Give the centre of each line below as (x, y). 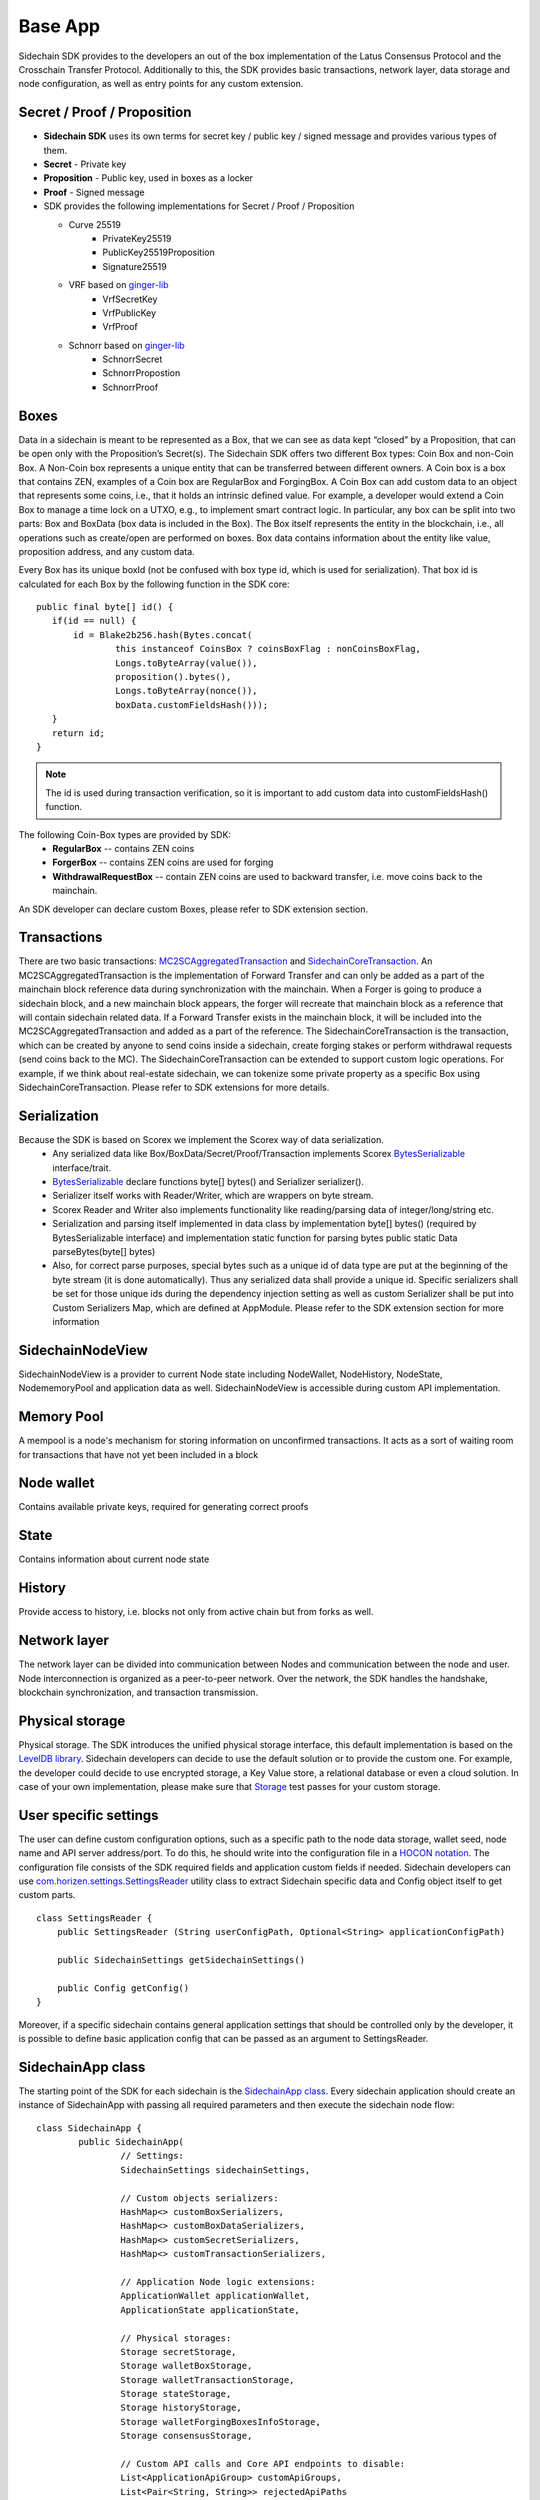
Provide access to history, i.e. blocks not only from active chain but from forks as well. (196, 1612)
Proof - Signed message (94, 192)
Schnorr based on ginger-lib (126, 345)
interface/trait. (82, 1167)
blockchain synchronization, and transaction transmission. (138, 1692)
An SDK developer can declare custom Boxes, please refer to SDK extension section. (193, 909)
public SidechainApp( (131, 2142)
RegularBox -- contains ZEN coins (123, 848)
